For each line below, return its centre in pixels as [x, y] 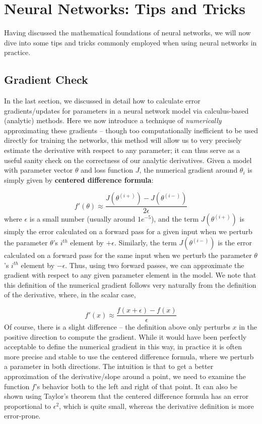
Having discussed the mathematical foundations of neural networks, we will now [127, 33]
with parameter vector [39, 170]
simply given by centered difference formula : [79, 179]
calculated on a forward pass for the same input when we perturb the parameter [128, 255]
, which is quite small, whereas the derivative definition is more [156, 406]
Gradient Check [46, 79]
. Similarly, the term [145, 243]
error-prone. [22, 416]
